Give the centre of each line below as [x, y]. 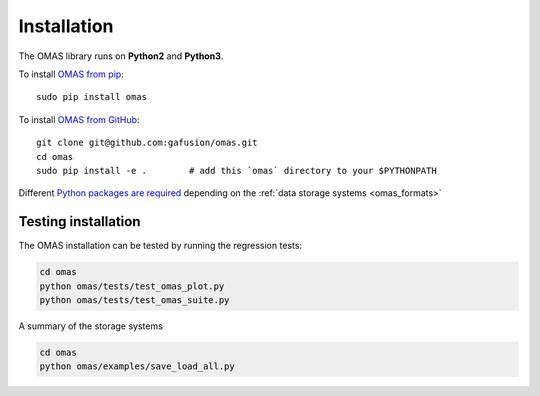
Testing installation [79, 221]
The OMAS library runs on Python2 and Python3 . [121, 56]
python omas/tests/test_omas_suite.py [134, 299]
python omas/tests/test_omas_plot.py [132, 286]
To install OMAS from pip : [71, 74]
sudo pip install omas [92, 97]
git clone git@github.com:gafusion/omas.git [147, 143]
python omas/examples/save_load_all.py [137, 366]
